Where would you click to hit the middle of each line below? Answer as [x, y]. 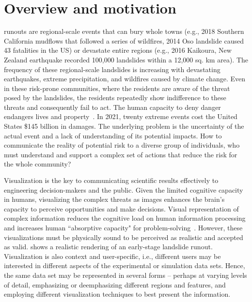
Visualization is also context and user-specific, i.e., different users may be [112, 256]
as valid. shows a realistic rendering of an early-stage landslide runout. [108, 247]
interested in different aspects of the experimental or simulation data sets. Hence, [125, 265]
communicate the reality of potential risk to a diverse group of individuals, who [122, 145]
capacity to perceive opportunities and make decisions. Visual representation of [121, 208]
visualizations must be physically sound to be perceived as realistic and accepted [124, 237]
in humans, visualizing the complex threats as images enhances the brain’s [114, 199]
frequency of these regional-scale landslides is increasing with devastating [112, 69]
